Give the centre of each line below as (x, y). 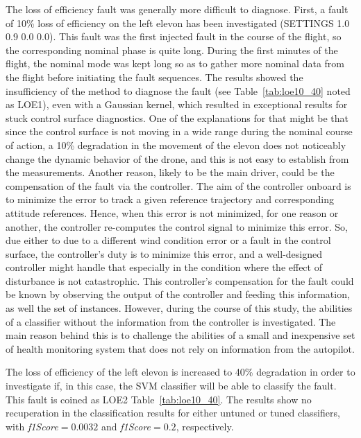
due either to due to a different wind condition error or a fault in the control (168, 240)
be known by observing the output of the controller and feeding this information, (178, 294)
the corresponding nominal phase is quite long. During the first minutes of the (172, 50)
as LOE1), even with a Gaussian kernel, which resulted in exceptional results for (177, 104)
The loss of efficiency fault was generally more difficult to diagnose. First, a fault (177, 9)
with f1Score (32, 426)
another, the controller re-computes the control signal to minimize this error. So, (177, 226)
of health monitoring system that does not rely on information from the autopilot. (180, 348)
